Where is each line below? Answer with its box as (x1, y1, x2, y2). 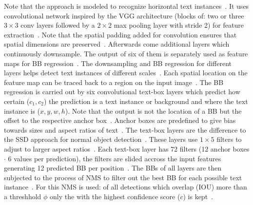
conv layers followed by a (20, 20, 95, 30)
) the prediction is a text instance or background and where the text (43, 96, 248, 106)
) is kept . (183, 191, 213, 201)
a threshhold (4, 191, 41, 201)
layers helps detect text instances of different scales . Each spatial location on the (4, 68, 248, 78)
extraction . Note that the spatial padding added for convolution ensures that (4, 29, 237, 39)
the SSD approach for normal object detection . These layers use (4, 134, 198, 144)
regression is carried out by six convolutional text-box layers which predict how (4, 86, 240, 97)
